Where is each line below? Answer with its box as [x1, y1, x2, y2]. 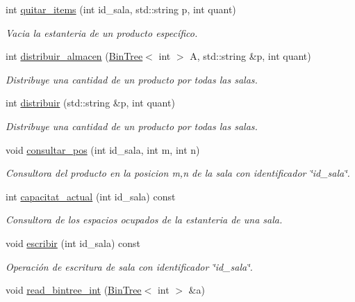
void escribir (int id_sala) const [6, 235, 140, 250]
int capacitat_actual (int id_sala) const [6, 189, 176, 203]
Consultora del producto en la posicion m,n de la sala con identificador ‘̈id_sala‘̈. [6, 166, 350, 180]
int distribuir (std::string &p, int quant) [6, 95, 175, 110]
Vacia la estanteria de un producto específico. [6, 25, 198, 40]
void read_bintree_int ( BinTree [6, 283, 142, 297]
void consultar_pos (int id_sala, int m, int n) [6, 142, 200, 157]
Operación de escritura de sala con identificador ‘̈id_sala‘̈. [6, 259, 253, 273]
